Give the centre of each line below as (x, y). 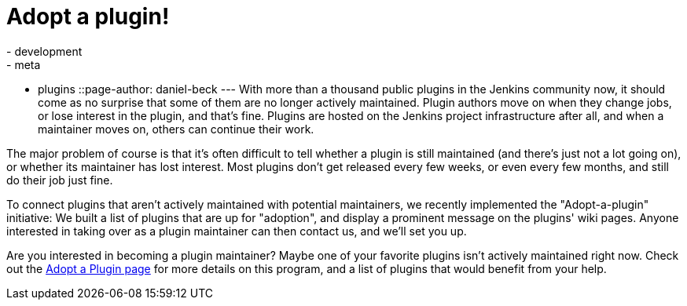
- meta (24, 64)
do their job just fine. (60, 180)
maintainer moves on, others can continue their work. (176, 129)
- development (44, 51)
